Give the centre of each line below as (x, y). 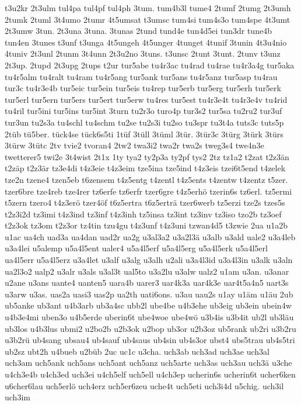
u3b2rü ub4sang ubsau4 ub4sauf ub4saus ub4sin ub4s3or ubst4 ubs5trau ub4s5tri (150, 340)
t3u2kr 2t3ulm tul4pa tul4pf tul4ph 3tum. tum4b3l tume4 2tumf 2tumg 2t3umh (148, 8)
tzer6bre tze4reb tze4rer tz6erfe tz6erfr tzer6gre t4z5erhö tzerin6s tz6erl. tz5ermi (148, 191)
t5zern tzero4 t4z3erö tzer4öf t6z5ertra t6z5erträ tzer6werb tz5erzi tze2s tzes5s (145, 202)
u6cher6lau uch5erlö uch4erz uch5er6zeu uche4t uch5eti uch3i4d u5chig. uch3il (144, 385)
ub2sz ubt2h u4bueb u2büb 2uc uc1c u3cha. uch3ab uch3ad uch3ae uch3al (137, 351)
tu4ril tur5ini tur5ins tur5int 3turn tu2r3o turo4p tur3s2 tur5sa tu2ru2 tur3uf (143, 111)
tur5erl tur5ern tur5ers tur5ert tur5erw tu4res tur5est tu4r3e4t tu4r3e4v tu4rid (146, 99)
